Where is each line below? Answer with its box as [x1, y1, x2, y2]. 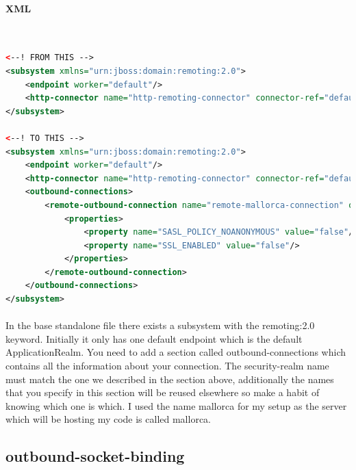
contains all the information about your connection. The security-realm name [5, 358, 329, 373]
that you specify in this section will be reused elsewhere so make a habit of [5, 385, 320, 400]
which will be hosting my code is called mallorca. [5, 412, 212, 426]
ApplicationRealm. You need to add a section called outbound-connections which [5, 345, 346, 359]
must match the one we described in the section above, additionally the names [5, 371, 334, 386]
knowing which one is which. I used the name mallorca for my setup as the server [5, 398, 347, 413]
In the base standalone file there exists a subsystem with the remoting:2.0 [5, 318, 315, 332]
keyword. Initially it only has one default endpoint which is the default [5, 331, 303, 345]
